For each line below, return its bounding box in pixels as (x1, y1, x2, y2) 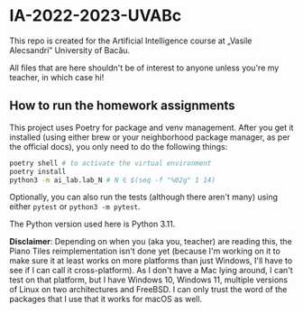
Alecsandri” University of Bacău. (9, 44, 131, 55)
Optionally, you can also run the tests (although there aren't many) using (9, 191, 278, 203)
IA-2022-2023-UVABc (9, 5, 182, 26)
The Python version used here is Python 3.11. (9, 218, 176, 230)
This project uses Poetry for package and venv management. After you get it (9, 122, 294, 133)
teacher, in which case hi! (9, 71, 105, 82)
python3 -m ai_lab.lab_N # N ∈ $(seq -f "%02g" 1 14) (9, 175, 216, 185)
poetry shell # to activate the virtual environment (9, 159, 212, 168)
